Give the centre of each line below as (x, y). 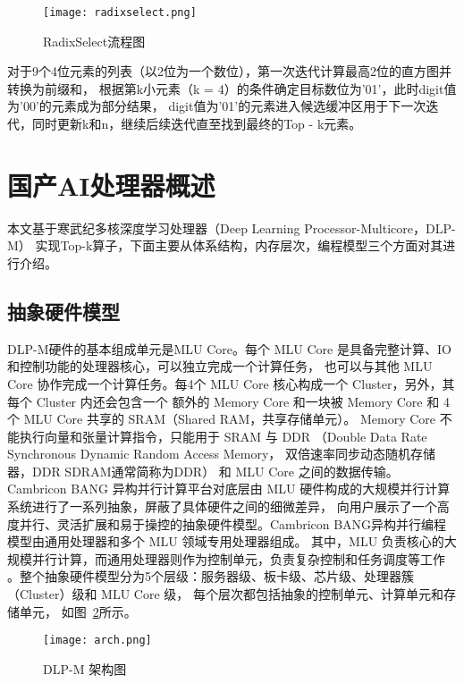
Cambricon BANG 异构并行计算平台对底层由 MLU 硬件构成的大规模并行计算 (229, 489)
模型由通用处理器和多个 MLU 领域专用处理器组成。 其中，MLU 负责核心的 (226, 541)
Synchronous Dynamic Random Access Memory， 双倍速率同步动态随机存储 (222, 454)
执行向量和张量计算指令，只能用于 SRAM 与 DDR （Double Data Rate (223, 436)
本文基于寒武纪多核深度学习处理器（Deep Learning (154, 228)
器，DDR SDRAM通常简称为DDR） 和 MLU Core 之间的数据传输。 (203, 471)
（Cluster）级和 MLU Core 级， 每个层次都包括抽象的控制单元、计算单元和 (225, 594)
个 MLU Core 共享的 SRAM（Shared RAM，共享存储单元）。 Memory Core (222, 419)
